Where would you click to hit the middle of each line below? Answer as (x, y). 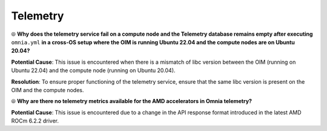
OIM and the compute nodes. (48, 90)
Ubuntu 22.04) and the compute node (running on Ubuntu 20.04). (93, 70)
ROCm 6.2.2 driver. (35, 121)
